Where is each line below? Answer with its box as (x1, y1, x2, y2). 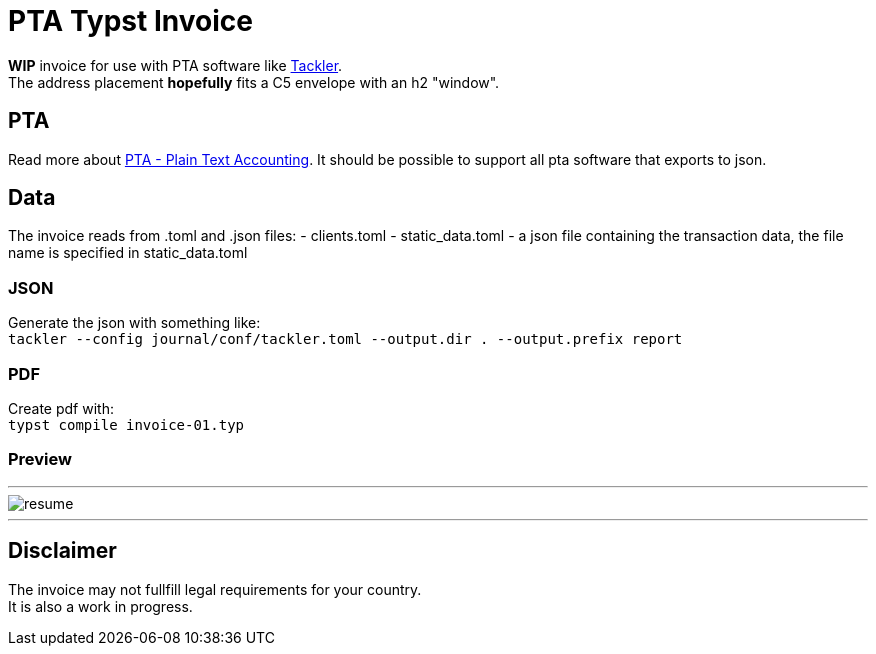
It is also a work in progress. (8, 597, 193, 615)
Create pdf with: (8, 399, 114, 417)
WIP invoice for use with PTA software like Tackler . (8, 56, 343, 74)
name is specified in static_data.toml (8, 244, 248, 262)
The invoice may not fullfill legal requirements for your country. (8, 580, 422, 598)
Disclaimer (8, 538, 117, 564)
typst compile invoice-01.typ (8, 416, 245, 433)
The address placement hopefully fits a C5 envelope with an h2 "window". (8, 73, 500, 91)
